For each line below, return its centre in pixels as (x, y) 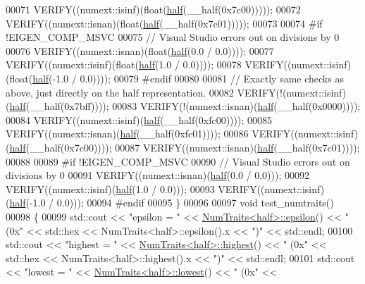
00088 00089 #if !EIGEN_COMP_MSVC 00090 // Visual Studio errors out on (178, 161)
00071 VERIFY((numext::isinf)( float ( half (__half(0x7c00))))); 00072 (153, 9)
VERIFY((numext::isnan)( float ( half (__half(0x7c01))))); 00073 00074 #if (164, 23)
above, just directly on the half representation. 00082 (120, 92)
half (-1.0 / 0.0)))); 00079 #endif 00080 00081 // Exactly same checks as (188, 78)
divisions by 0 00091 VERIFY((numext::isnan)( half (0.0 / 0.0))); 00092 (157, 175)
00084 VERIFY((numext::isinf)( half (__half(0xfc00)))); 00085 (139, 119)
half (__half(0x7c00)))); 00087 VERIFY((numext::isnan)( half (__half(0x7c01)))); (185, 147)
